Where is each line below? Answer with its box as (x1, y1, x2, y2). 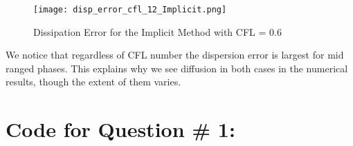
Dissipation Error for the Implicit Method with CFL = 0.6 (33, 24, 282, 39)
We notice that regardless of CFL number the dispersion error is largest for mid (6, 48, 344, 62)
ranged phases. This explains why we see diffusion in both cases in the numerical (6, 61, 348, 75)
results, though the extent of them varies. (6, 74, 181, 89)
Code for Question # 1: (6, 115, 235, 143)
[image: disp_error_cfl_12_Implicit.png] (33, 5, 227, 14)
